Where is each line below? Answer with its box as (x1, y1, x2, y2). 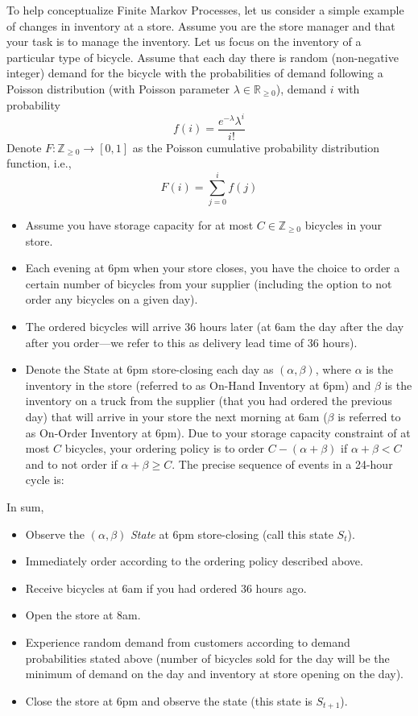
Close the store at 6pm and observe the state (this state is (25, 692, 312, 709)
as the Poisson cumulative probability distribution (132, 139, 380, 155)
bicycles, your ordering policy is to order (64, 440, 265, 457)
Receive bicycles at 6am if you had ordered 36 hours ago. (25, 579, 307, 596)
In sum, (6, 498, 44, 515)
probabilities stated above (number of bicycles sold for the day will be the (25, 649, 390, 666)
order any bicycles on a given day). (25, 291, 198, 308)
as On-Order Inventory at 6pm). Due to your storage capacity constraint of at (25, 424, 411, 441)
